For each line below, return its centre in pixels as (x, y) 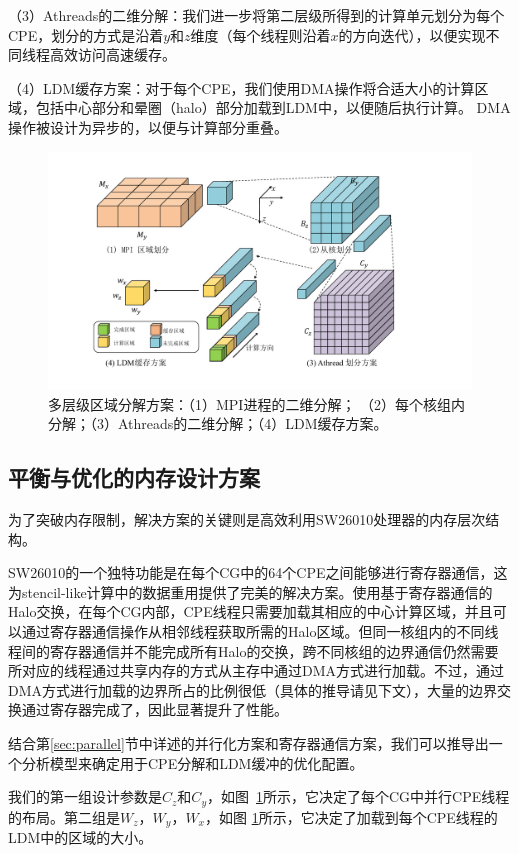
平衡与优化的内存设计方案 (134, 477)
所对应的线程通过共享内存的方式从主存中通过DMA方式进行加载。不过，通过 (256, 670)
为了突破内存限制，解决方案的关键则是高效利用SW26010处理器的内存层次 (247, 519)
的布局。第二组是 (64, 816)
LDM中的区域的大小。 (80, 837)
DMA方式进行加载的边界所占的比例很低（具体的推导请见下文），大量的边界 (253, 689)
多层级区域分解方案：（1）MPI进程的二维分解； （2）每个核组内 (257, 403)
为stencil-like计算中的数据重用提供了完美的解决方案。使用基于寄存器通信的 (250, 591)
